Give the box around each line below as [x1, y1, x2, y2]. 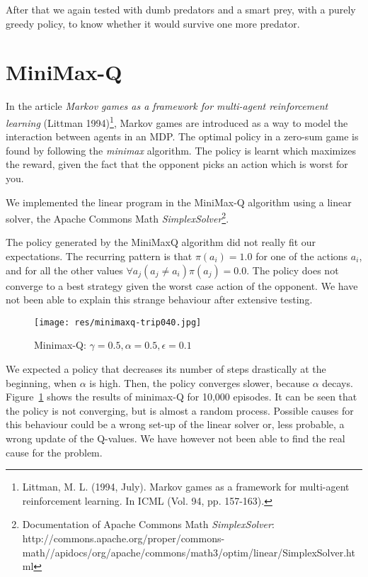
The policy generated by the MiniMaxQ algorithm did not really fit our [6, 235, 316, 250]
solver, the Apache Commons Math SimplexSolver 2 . [6, 209, 229, 225]
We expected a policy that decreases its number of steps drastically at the [6, 362, 326, 376]
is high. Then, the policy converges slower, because [89, 375, 309, 390]
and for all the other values [6, 262, 123, 277]
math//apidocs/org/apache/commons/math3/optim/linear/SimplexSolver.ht [22, 544, 355, 559]
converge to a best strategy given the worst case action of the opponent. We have [6, 278, 358, 293]
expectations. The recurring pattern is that [6, 248, 192, 263]
